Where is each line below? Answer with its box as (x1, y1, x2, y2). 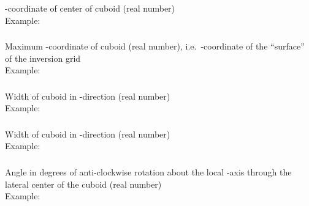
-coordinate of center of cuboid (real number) (5, 1, 175, 14)
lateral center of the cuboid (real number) (5, 177, 162, 190)
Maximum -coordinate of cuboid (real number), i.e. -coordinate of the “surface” (5, 40, 305, 53)
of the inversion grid (5, 51, 81, 64)
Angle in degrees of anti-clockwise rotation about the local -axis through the (5, 165, 292, 178)
